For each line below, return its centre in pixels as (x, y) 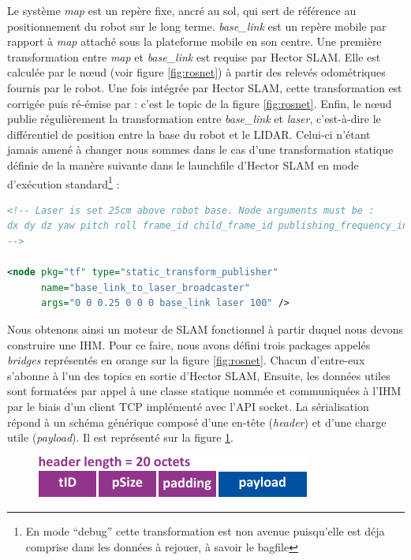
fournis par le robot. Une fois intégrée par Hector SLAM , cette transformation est (205, 87)
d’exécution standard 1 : (64, 182)
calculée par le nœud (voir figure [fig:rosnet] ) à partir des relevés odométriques (196, 72)
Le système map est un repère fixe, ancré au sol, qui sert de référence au (182, 10)
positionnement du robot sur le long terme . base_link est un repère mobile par (197, 26)
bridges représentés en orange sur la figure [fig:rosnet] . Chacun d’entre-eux (186, 360)
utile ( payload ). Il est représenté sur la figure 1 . (121, 437)
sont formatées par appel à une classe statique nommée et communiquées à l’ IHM (204, 391)
